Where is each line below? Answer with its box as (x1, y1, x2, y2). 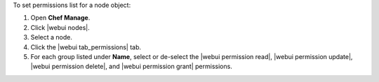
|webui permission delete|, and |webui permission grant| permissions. (30, 63, 233, 71)
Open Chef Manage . (30, 14, 91, 22)
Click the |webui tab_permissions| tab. (30, 42, 142, 51)
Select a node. (30, 33, 73, 42)
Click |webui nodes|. (30, 23, 91, 31)
